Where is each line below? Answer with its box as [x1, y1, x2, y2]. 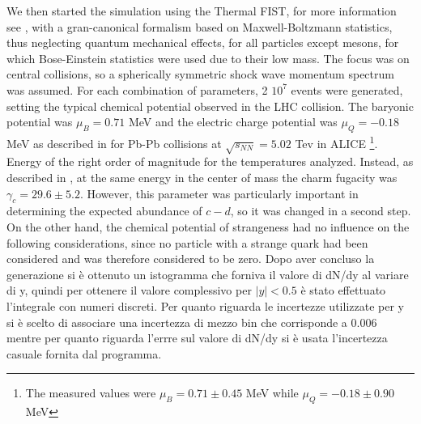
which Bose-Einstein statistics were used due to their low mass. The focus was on [6, 49, 410, 66]
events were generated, [291, 81, 403, 98]
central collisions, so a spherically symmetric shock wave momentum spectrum [6, 66, 394, 83]
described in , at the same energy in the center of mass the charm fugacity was [6, 168, 398, 185]
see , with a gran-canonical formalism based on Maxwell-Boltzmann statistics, [6, 18, 393, 35]
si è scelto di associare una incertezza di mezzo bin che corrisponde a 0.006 [6, 313, 377, 330]
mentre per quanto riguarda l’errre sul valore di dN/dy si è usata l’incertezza [6, 329, 388, 346]
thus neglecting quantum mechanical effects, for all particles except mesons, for [6, 34, 399, 51]
